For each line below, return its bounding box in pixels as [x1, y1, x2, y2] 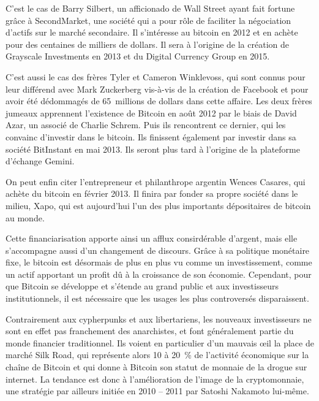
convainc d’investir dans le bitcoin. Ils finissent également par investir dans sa [6, 130, 296, 143]
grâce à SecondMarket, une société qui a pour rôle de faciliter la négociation [6, 13, 291, 26]
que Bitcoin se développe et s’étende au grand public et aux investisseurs [6, 280, 279, 292]
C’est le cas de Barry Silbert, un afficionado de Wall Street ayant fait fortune [6, 2, 295, 14]
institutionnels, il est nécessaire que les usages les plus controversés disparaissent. [6, 292, 309, 305]
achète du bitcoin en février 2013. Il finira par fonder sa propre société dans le [6, 187, 298, 200]
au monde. [6, 211, 45, 224]
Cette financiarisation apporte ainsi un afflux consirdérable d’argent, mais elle [6, 232, 298, 245]
